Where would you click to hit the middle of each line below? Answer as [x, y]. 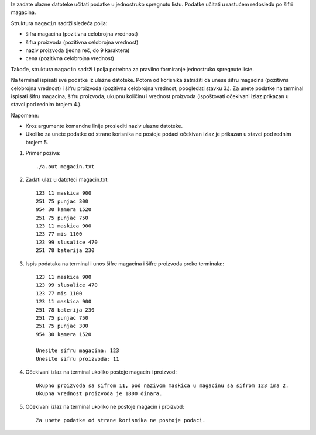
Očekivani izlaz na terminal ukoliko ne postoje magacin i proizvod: [105, 407]
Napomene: [25, 115]
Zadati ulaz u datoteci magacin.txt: [67, 180]
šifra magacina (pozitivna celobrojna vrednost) [82, 34]
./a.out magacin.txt [65, 166]
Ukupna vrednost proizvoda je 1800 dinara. [99, 394]
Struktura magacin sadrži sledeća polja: [59, 23]
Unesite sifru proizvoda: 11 [78, 359]
